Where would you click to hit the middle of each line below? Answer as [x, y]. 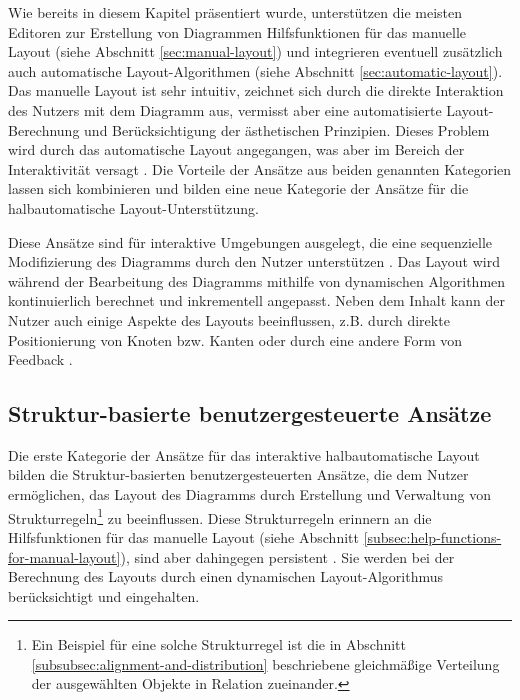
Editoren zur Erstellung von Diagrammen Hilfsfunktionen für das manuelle [237, 31]
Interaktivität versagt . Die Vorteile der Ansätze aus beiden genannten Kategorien [260, 168]
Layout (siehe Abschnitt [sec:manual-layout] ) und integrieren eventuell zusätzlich [255, 51]
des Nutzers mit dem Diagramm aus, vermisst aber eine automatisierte [225, 109]
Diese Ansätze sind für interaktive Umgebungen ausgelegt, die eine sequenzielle [250, 241]
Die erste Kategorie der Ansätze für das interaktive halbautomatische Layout [244, 454]
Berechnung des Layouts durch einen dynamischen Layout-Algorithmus [226, 576]
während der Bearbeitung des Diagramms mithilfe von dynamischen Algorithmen [257, 280]
